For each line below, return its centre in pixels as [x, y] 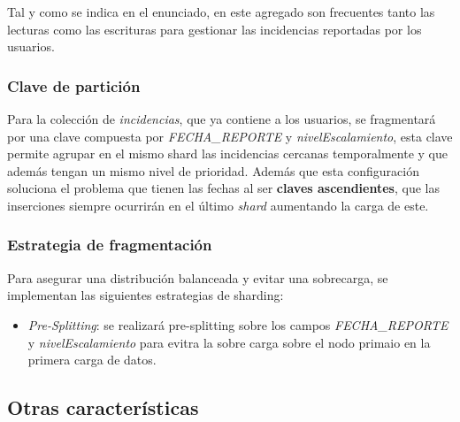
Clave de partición [74, 85]
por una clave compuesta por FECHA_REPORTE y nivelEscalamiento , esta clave [230, 136]
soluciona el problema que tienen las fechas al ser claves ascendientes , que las [223, 188]
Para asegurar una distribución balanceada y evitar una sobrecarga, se [198, 277]
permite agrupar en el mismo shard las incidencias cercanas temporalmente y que [227, 153]
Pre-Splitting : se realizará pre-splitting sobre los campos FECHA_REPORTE [238, 324]
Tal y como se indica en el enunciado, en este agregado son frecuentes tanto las [221, 12]
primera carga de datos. [92, 360]
